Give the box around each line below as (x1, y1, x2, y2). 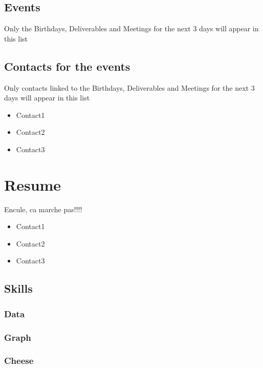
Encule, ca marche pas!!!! (4, 203, 82, 214)
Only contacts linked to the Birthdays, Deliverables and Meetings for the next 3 (4, 82, 255, 93)
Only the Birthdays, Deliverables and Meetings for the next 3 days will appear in (4, 23, 259, 34)
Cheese (4, 354, 34, 367)
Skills (4, 280, 33, 296)
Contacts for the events (4, 58, 130, 74)
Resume (4, 174, 61, 195)
